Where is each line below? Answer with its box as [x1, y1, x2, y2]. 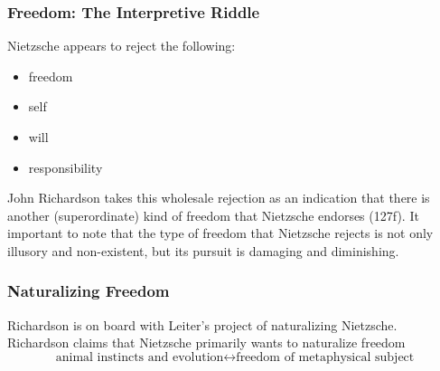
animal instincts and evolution [55, 350, 224, 364]
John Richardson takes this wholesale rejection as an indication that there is [7, 188, 430, 207]
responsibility [28, 157, 103, 176]
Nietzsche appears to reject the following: [7, 36, 236, 55]
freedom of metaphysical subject [236, 350, 415, 364]
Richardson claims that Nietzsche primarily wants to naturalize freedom [7, 333, 406, 352]
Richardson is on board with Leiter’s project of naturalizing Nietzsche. [7, 315, 398, 334]
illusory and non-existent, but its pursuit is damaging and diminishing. [7, 241, 399, 260]
